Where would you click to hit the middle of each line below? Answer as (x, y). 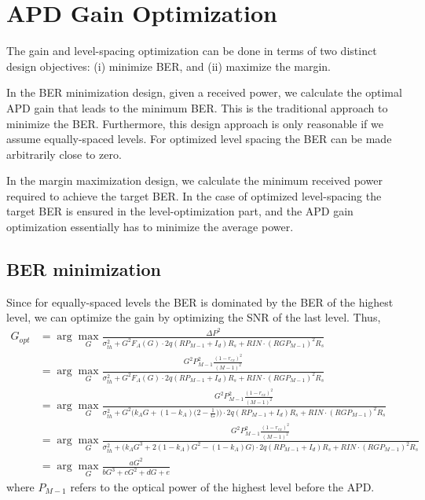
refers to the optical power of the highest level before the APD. (222, 486)
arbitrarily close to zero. (64, 154)
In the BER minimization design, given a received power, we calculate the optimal (204, 92)
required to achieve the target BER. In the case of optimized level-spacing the (194, 195)
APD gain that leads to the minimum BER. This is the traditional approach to (197, 107)
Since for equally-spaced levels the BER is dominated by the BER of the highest (200, 301)
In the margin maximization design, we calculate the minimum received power (194, 180)
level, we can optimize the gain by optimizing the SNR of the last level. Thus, (194, 317)
